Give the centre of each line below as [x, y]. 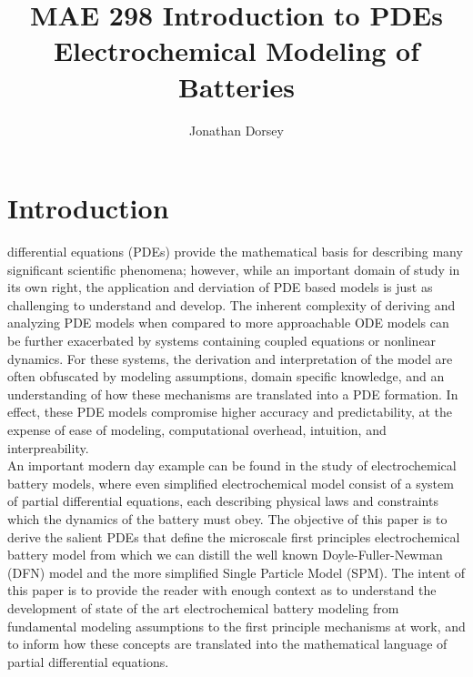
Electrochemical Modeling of [236, 51]
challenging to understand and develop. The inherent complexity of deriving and [231, 304]
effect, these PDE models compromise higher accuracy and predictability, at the [230, 412]
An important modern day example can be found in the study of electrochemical [232, 465]
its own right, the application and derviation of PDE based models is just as [220, 287]
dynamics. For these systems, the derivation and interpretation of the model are [230, 358]
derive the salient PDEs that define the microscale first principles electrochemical [234, 536]
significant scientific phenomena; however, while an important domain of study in [234, 269]
